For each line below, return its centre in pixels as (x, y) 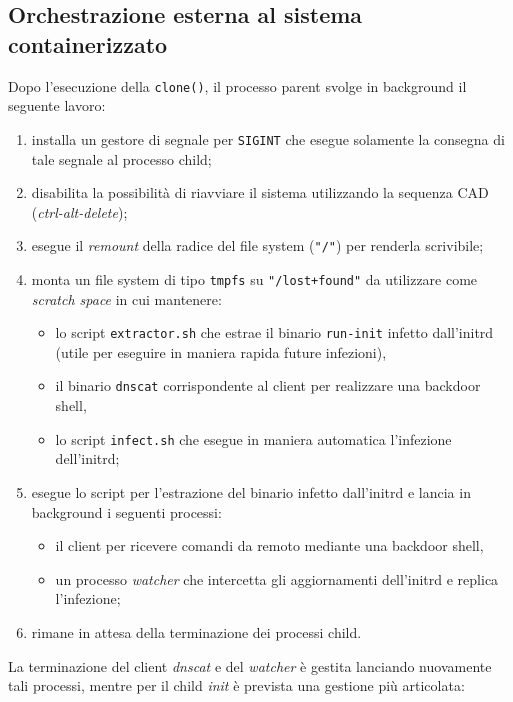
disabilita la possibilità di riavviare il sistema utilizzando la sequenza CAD (260, 192)
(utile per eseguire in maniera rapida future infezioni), (221, 351)
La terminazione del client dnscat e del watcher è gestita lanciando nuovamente (250, 665)
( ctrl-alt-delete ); (79, 211)
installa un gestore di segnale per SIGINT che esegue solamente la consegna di (268, 138)
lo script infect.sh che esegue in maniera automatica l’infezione (253, 438)
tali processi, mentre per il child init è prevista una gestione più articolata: (236, 685)
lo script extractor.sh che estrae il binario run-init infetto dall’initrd (274, 332)
